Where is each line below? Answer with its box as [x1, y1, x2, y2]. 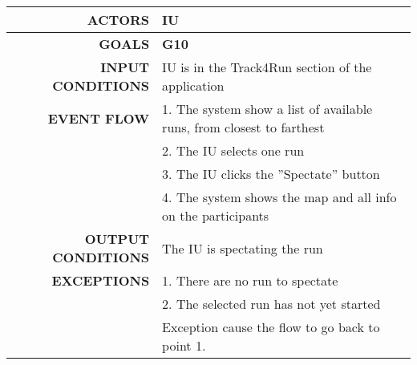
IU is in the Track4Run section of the [162, 58, 372, 76]
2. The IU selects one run [162, 141, 305, 160]
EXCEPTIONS [51, 271, 150, 290]
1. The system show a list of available [162, 99, 373, 118]
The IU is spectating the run [162, 238, 323, 258]
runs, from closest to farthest [162, 118, 325, 136]
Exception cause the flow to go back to [162, 318, 380, 336]
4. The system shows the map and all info [162, 188, 397, 206]
